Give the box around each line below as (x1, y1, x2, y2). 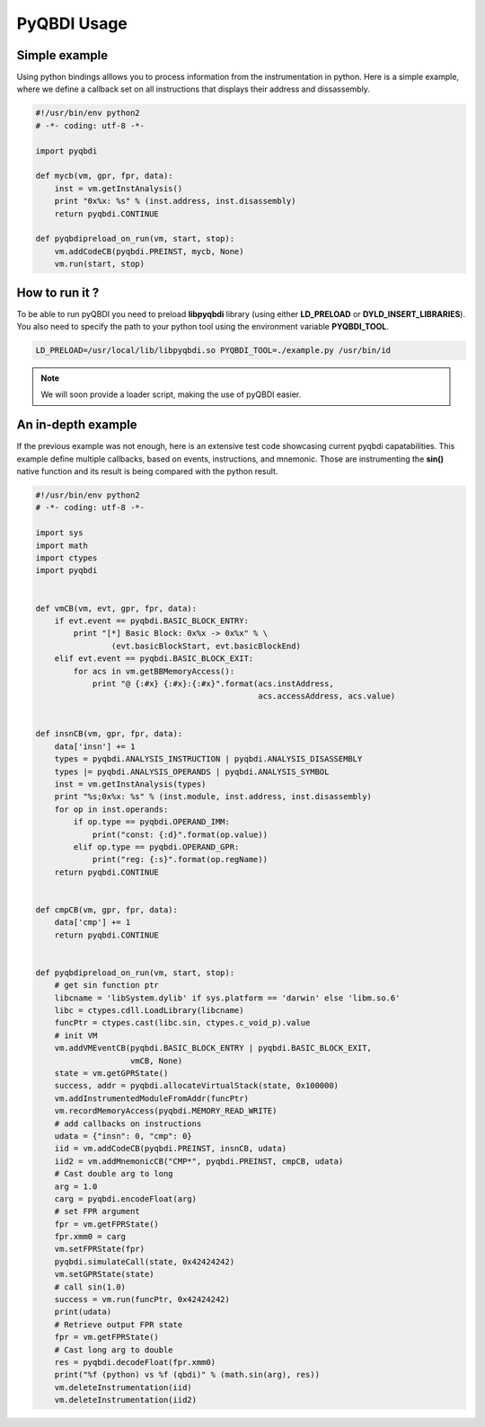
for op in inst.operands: (54, 804, 169, 815)
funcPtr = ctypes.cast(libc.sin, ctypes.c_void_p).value (54, 1017, 311, 1028)
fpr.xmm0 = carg (54, 1231, 126, 1242)
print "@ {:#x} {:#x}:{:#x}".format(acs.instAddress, (92, 678, 334, 689)
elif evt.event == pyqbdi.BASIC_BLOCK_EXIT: (54, 654, 254, 664)
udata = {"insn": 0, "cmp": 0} (54, 1131, 192, 1141)
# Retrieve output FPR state (54, 1319, 183, 1329)
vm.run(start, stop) (54, 259, 145, 269)
